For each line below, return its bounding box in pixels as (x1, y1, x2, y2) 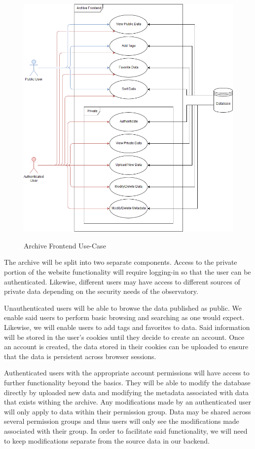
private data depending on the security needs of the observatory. (4, 286, 198, 296)
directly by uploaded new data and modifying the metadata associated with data (4, 387, 249, 397)
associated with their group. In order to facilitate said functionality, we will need (4, 425, 248, 436)
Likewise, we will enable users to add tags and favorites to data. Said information (4, 322, 250, 332)
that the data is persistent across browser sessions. (4, 351, 156, 361)
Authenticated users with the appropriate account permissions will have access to (4, 367, 250, 378)
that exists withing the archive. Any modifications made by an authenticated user (4, 397, 251, 407)
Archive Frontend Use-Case (24, 240, 106, 250)
